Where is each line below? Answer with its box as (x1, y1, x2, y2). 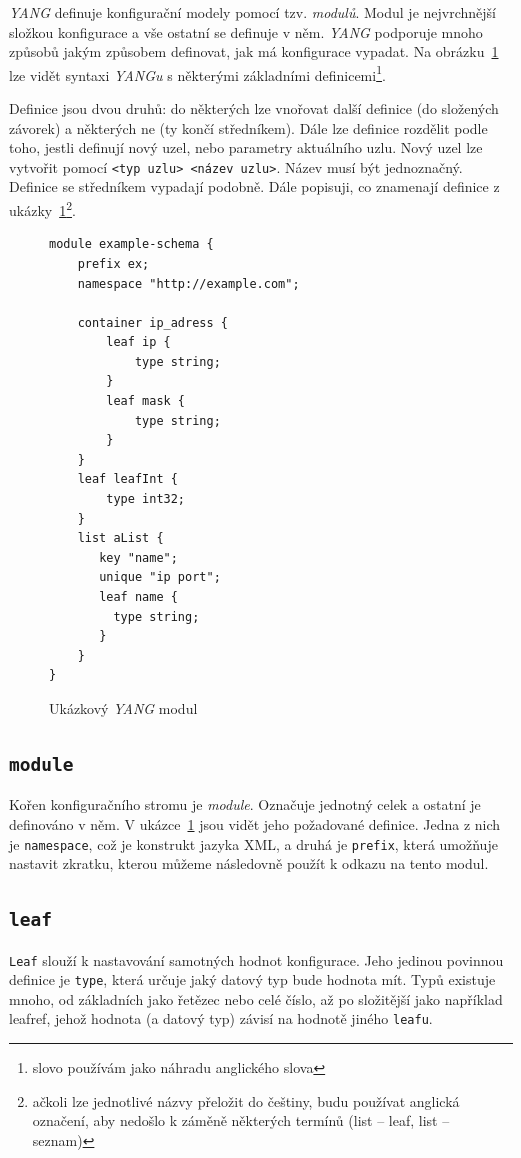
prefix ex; (77, 256, 150, 271)
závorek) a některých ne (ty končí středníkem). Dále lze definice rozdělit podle (9, 117, 488, 138)
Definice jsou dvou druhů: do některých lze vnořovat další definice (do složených (9, 98, 499, 119)
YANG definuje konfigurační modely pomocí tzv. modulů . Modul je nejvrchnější (9, 2, 496, 22)
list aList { (77, 531, 164, 546)
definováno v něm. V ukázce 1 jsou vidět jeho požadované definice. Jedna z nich (9, 813, 501, 834)
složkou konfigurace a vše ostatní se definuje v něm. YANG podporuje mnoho (9, 21, 483, 42)
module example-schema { (49, 237, 214, 252)
